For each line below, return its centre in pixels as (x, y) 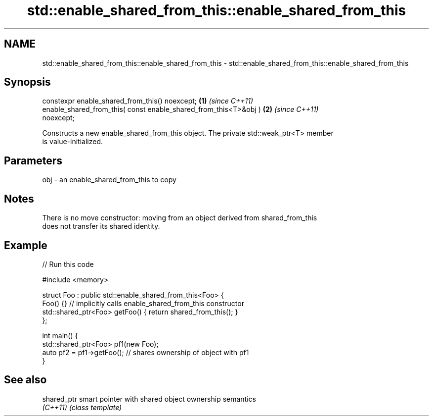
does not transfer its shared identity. (101, 226)
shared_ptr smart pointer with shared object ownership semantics (149, 399)
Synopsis (27, 82)
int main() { (60, 335)
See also (25, 380)
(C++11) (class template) (82, 407)
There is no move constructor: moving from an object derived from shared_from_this (180, 218)
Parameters (33, 160)
